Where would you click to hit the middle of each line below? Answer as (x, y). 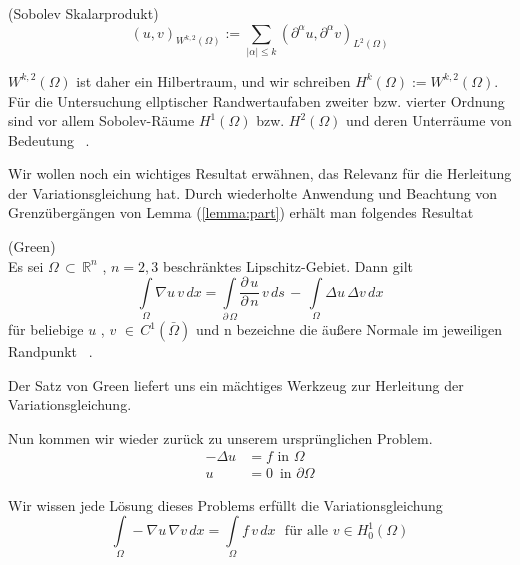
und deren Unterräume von (429, 120)
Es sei (26, 265)
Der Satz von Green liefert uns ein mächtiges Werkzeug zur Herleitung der (236, 384)
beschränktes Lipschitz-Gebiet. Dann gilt (287, 265)
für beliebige (46, 329)
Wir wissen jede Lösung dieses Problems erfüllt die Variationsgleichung (225, 504)
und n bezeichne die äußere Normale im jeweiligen (349, 329)
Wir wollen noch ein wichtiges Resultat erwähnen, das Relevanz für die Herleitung (260, 173)
